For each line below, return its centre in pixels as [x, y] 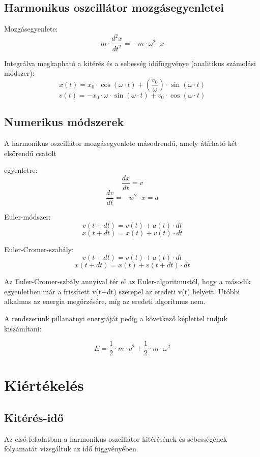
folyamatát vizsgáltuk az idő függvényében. [71, 449]
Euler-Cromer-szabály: [39, 249]
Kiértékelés [44, 385]
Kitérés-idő [34, 417]
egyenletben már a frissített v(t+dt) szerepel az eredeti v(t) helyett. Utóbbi [122, 291]
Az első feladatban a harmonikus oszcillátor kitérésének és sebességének [116, 438]
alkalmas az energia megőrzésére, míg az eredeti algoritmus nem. [105, 301]
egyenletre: [21, 170]
